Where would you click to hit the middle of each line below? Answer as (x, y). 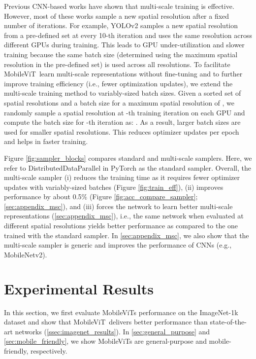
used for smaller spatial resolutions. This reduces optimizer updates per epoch (122, 131)
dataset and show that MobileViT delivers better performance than (106, 322)
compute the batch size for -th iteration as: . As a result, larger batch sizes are (122, 122)
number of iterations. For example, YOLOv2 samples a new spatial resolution (121, 25)
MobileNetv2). (26, 254)
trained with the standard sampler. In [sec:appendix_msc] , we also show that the (127, 235)
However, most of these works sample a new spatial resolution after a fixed (117, 16)
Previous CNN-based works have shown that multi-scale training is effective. (119, 6)
